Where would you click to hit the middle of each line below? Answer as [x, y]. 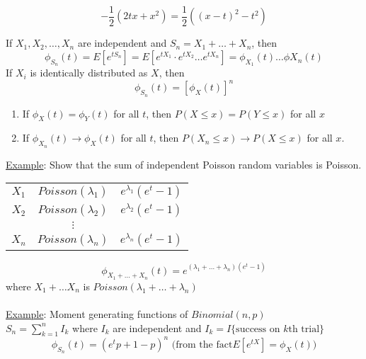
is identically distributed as [89, 73]
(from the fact [202, 344]
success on [258, 329]
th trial [304, 329]
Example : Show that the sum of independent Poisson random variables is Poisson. [184, 164]
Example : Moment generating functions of [97, 314]
